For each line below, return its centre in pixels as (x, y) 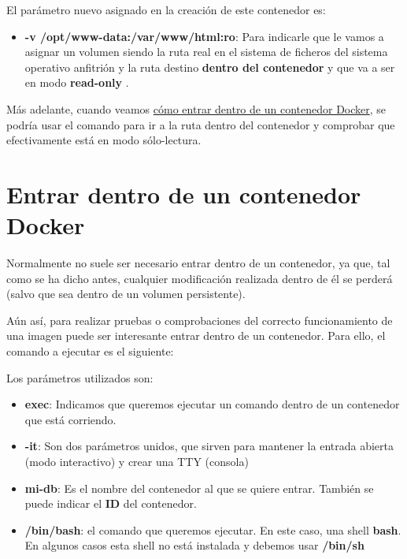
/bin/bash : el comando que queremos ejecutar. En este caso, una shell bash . (213, 529)
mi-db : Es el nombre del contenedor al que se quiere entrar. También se (199, 488)
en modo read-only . (77, 82)
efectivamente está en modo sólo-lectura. (104, 140)
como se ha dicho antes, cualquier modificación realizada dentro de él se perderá (200, 278)
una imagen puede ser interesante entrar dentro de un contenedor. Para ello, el (196, 335)
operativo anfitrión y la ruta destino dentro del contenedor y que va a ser (210, 67)
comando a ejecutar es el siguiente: (90, 351)
